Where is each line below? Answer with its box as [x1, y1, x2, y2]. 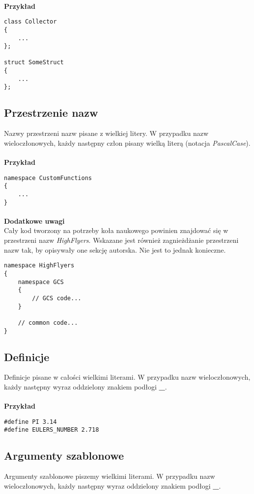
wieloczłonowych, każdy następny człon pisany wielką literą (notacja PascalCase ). [4, 137, 251, 148]
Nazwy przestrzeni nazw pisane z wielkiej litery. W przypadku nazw [4, 128, 209, 138]
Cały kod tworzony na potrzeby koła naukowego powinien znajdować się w [4, 225, 228, 235]
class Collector [4, 18, 57, 26]
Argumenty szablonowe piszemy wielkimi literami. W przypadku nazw [4, 471, 215, 481]
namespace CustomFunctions [4, 174, 92, 182]
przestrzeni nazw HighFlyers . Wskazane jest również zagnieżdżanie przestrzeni [4, 235, 239, 245]
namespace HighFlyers [4, 262, 75, 269]
